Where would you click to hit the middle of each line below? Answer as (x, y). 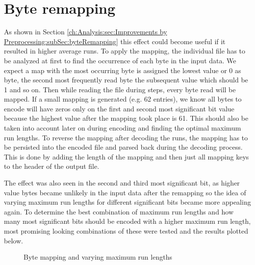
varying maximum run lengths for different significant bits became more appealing (127, 202)
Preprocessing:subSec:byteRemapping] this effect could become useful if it (115, 41)
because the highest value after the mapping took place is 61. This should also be (126, 118)
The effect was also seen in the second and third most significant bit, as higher (122, 183)
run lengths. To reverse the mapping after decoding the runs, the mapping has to (126, 137)
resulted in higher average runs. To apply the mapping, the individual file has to (125, 51)
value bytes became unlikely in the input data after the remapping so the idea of (125, 192)
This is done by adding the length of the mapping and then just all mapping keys (127, 156)
